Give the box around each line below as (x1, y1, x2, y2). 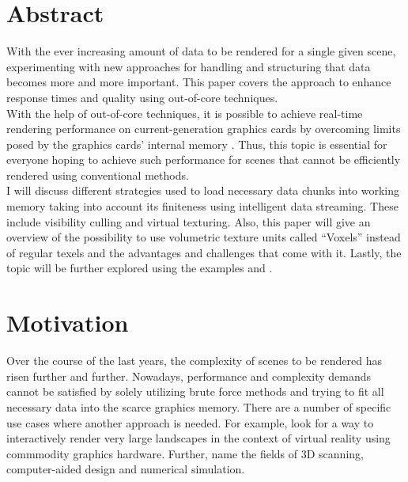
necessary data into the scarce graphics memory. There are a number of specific (6, 398, 391, 415)
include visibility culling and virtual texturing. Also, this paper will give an (6, 213, 371, 230)
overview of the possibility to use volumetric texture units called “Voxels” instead (6, 229, 401, 245)
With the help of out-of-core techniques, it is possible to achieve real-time (6, 104, 363, 121)
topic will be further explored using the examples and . (6, 260, 273, 276)
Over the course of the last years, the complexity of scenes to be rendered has (6, 352, 383, 369)
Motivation (6, 306, 129, 339)
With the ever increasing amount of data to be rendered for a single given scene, (6, 43, 396, 59)
